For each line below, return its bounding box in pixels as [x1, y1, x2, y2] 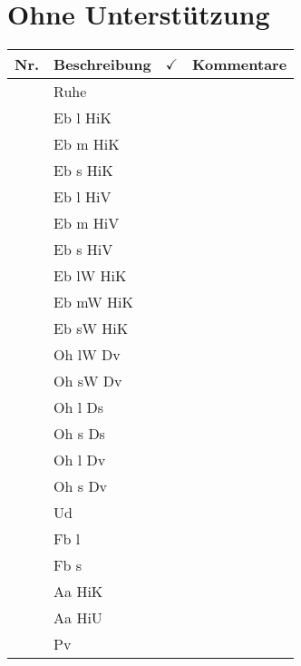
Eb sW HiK [53, 318, 129, 339]
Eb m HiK [53, 133, 120, 155]
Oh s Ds [53, 423, 105, 445]
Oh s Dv [53, 475, 108, 497]
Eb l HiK [53, 107, 112, 129]
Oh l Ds [53, 397, 104, 418]
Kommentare [192, 54, 287, 75]
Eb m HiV [53, 212, 120, 234]
